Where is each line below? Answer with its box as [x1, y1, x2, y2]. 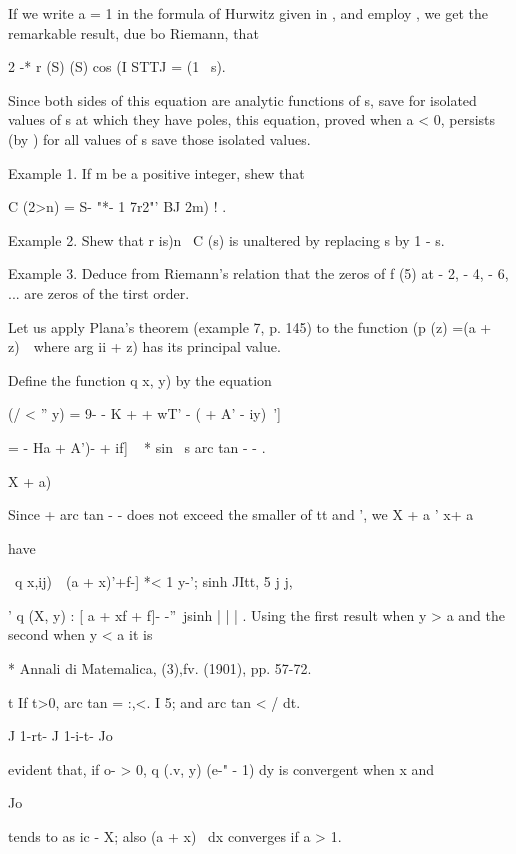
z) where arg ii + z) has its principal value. [8, 336, 281, 357]
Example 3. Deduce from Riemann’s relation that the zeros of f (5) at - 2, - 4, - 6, [8, 263, 509, 284]
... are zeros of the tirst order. [8, 282, 190, 303]
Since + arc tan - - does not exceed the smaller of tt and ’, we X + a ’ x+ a [8, 504, 474, 525]
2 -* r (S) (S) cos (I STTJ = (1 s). [8, 56, 226, 77]
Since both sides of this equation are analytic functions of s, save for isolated [8, 89, 477, 110]
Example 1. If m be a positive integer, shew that [8, 162, 305, 183]
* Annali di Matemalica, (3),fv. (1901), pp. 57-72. [8, 658, 312, 679]
